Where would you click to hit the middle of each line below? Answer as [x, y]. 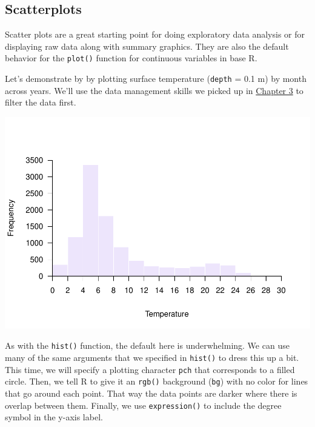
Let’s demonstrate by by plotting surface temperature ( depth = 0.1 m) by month [156, 79]
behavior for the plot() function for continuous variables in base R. [131, 58]
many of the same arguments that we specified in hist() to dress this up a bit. [152, 358]
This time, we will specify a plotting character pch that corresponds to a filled [150, 369]
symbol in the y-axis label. [54, 417]
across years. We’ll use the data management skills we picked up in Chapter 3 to [154, 90]
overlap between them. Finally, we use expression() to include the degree [143, 405]
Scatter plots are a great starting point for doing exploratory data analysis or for [155, 34]
